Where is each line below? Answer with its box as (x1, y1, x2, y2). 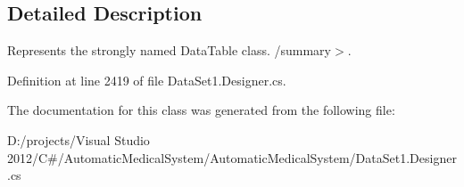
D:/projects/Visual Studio (7, 130, 150, 149)
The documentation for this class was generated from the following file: (7, 101, 395, 119)
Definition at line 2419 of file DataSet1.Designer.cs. (7, 70, 286, 89)
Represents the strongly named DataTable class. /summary (7, 41, 331, 60)
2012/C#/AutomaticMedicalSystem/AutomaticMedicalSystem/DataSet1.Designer (7, 148, 457, 167)
